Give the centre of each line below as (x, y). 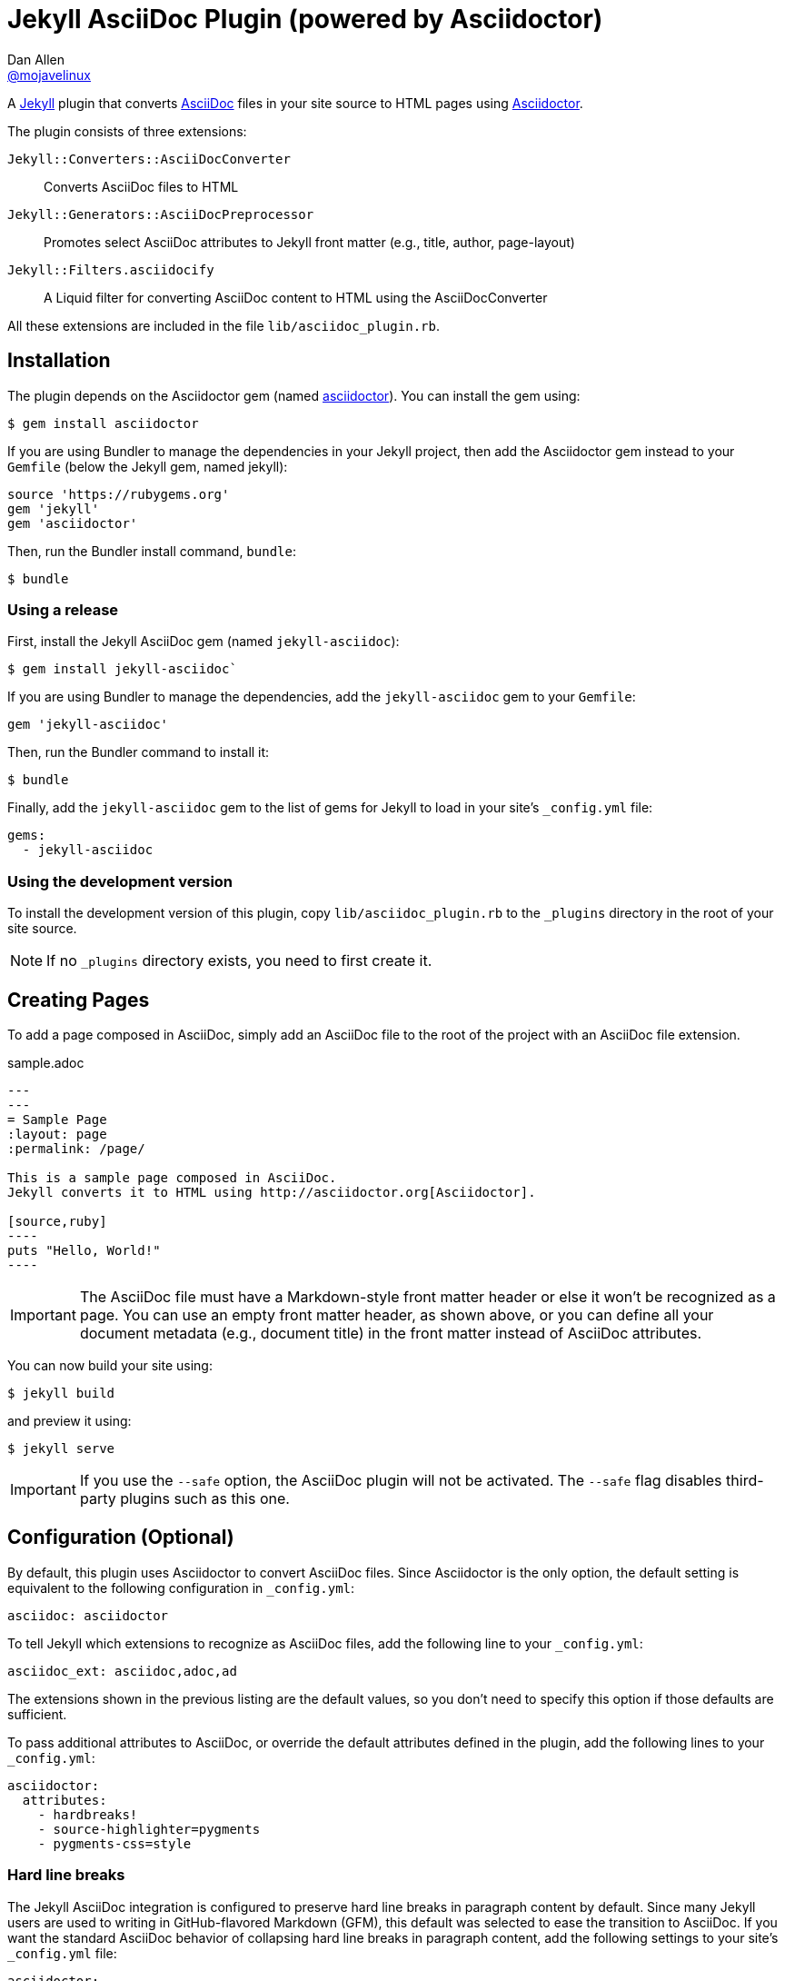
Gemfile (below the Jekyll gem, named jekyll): (148, 466)
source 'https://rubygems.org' (119, 494)
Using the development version (120, 881)
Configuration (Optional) (121, 1538)
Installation (59, 361)
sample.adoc (46, 1062)
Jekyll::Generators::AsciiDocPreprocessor (161, 214)
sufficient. (37, 1714)
